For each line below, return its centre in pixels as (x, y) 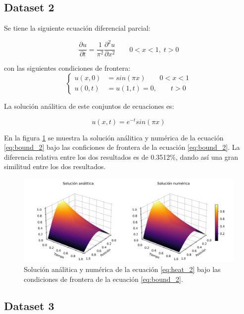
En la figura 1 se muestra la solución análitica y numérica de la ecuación (114, 137)
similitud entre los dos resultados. (55, 166)
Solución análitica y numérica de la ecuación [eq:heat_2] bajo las (122, 269)
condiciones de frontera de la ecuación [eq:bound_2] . (103, 279)
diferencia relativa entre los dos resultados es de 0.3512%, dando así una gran (121, 157)
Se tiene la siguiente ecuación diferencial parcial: (77, 28)
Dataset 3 (29, 305)
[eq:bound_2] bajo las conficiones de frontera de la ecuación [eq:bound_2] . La (122, 147)
